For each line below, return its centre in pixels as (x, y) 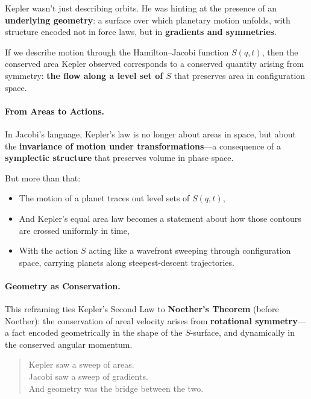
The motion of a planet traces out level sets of (104, 198)
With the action (49, 250)
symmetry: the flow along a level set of (84, 75)
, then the (280, 52)
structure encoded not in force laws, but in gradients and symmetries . (141, 32)
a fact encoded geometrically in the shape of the (94, 332)
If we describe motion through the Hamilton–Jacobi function (117, 52)
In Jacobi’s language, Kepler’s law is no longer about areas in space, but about (150, 134)
